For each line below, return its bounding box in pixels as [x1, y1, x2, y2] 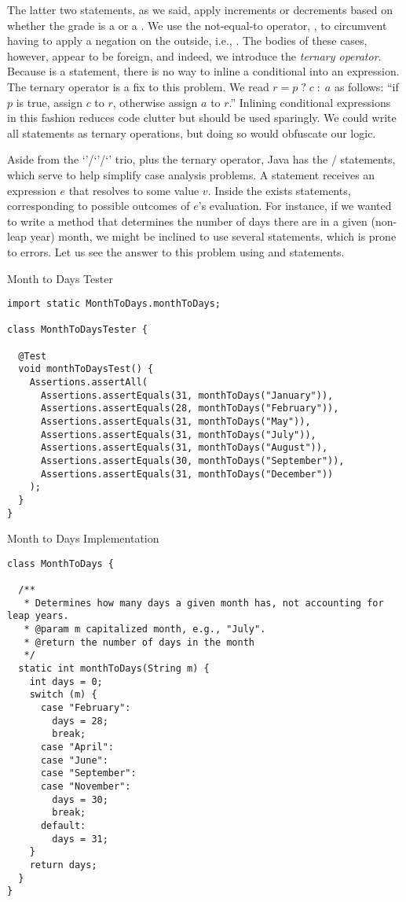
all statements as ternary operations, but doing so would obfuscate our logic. [7, 124, 376, 141]
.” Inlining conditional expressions [229, 94, 391, 110]
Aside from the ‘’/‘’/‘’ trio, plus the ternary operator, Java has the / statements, [7, 151, 396, 168]
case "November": [40, 781, 131, 792]
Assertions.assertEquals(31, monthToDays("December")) [40, 468, 334, 480]
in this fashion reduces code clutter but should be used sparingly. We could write [7, 109, 397, 126]
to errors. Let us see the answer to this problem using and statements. [7, 243, 345, 260]
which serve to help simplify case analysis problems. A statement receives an [7, 166, 375, 182]
